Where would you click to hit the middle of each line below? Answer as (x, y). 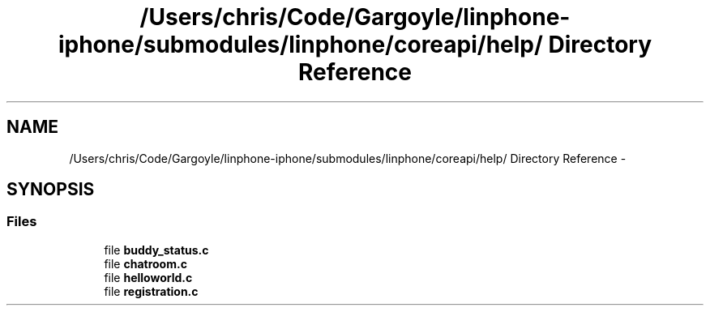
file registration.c (151, 291)
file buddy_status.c (156, 250)
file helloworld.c (148, 277)
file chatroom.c (145, 263)
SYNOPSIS (51, 190)
